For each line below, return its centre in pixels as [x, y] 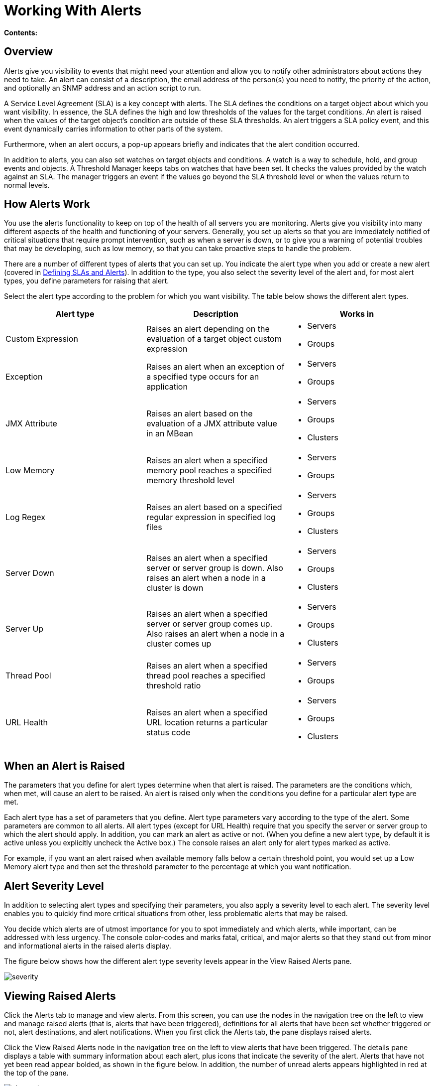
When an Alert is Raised [64, 766]
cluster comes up [179, 644]
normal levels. [27, 185]
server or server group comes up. [210, 624]
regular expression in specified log [211, 517]
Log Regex [25, 517]
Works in [357, 314]
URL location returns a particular [207, 723]
